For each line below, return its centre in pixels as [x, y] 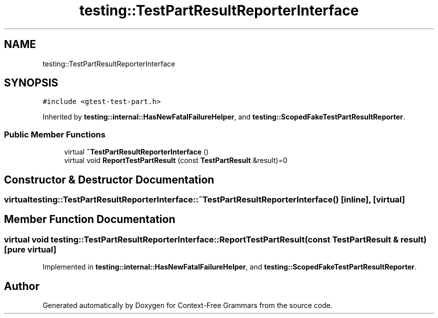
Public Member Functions [55, 134]
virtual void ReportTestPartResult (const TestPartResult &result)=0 [176, 160]
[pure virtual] [30, 249]
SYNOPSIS [31, 83]
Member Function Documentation [90, 219]
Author [22, 286]
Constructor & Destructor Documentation [109, 179]
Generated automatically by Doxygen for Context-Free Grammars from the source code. [187, 305]
